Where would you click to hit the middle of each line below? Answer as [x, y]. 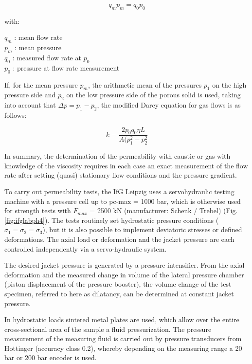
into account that [30, 105]
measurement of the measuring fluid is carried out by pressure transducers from [123, 338]
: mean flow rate [38, 37]
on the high [229, 84]
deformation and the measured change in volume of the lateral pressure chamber [124, 274]
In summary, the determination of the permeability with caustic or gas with [117, 156]
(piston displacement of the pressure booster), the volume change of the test [118, 284]
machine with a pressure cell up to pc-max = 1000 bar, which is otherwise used [123, 201]
